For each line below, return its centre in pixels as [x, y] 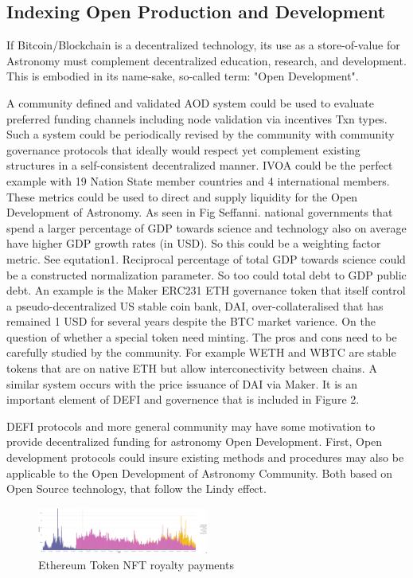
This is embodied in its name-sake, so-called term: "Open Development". [183, 76]
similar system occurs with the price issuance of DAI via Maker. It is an [182, 383]
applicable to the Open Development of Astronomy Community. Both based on [200, 473]
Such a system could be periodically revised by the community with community [201, 134]
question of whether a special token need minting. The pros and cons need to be [202, 336]
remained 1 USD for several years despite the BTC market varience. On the [191, 321]
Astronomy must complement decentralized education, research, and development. [206, 60]
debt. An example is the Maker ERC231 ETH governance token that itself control [206, 290]
